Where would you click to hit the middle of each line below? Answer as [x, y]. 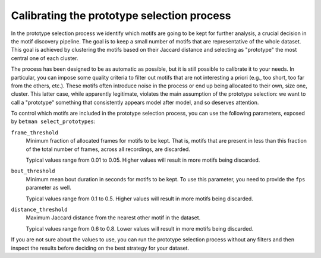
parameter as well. [48, 188]
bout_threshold [33, 171]
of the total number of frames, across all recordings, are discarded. [108, 149]
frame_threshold [35, 133]
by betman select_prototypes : [53, 121]
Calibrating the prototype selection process [121, 15]
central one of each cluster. [45, 58]
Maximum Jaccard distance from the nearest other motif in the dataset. [113, 218]
